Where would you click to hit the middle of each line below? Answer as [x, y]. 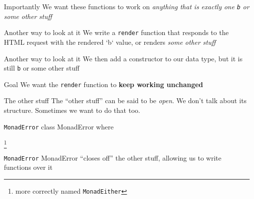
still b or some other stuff [42, 68]
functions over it [28, 167]
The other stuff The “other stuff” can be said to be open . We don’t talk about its [125, 100]
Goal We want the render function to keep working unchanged [104, 84]
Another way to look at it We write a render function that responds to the [116, 32]
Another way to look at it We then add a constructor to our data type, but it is [123, 58]
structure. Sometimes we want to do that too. [72, 110]
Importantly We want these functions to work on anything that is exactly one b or [127, 6]
